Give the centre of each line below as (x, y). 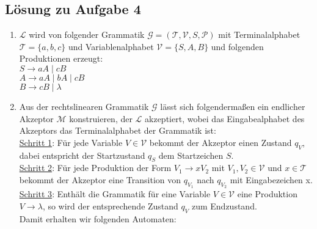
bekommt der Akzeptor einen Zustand (220, 142)
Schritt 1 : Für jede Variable (71, 142)
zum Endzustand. (224, 205)
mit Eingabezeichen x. (271, 179)
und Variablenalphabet (111, 46)
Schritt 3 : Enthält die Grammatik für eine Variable (115, 194)
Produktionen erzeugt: (61, 58)
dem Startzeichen (191, 155)
